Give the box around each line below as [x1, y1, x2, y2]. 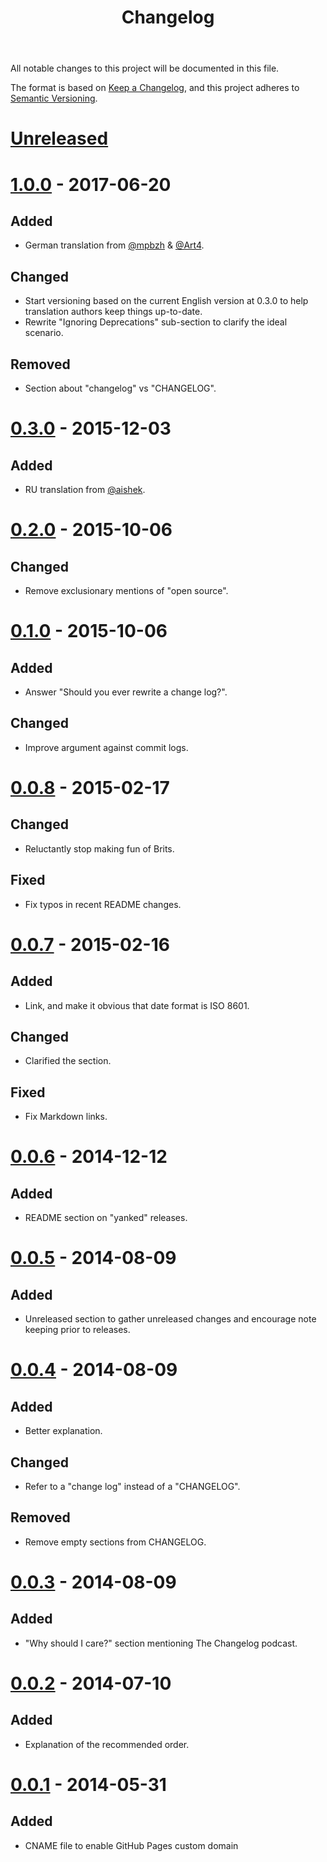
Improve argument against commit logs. [24, 741, 189, 753]
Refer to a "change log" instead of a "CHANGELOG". [24, 1481, 241, 1493]
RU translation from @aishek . [24, 484, 146, 495]
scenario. [24, 327, 64, 339]
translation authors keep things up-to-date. [24, 306, 203, 318]
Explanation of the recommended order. [24, 1738, 190, 1750]
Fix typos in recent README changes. [24, 898, 182, 910]
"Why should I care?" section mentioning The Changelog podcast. [24, 1637, 298, 1649]
